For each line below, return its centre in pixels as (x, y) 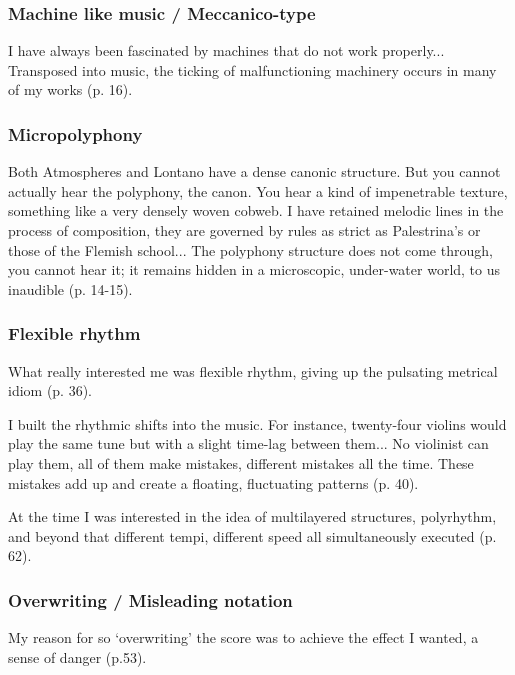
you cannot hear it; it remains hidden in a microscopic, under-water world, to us (254, 269)
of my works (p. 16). (70, 89)
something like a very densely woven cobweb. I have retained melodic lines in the (256, 210)
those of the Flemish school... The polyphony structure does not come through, (250, 249)
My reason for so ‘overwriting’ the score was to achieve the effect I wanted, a (243, 637)
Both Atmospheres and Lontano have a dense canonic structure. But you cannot (254, 171)
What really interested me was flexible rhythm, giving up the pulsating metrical (253, 370)
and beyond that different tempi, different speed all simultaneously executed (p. (252, 535)
